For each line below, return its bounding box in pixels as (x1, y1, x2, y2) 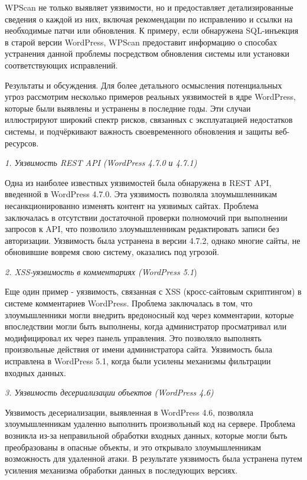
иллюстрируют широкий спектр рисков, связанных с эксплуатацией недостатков (5, 113, 293, 126)
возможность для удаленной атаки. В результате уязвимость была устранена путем (5, 452, 302, 465)
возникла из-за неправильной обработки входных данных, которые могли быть (5, 429, 288, 441)
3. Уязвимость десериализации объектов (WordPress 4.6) (5, 386, 214, 399)
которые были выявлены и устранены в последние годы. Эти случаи (5, 102, 251, 114)
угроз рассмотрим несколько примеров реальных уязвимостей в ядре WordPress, (5, 90, 296, 103)
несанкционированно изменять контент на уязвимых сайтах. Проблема (5, 199, 259, 211)
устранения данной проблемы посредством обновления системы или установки (5, 47, 289, 60)
